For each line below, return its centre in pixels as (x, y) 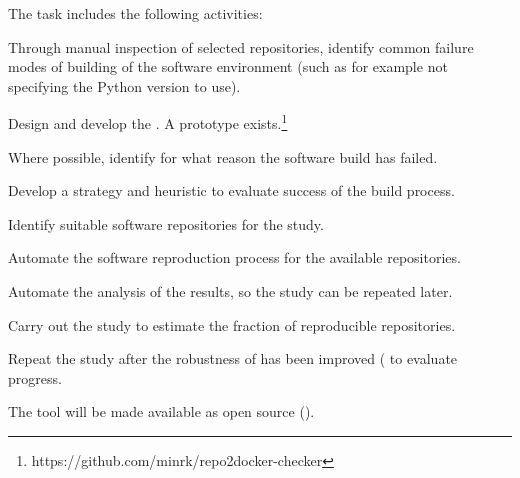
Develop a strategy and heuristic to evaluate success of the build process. (231, 190)
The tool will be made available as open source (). (161, 411)
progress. (35, 377)
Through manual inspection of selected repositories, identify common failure (241, 46)
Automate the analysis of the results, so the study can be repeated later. (230, 291)
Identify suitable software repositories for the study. (166, 223)
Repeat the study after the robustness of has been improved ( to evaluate (233, 358)
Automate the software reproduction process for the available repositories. (234, 257)
